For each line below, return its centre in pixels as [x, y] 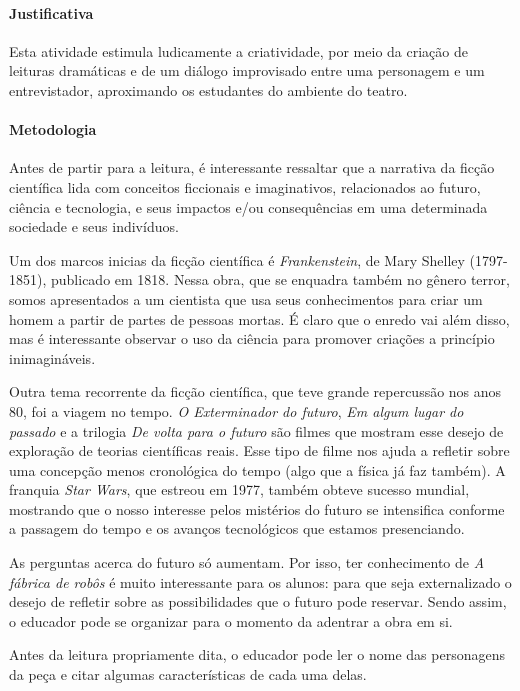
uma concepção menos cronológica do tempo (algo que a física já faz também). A [257, 469]
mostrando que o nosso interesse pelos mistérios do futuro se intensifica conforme [257, 508]
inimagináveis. [52, 357]
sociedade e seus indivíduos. [94, 226]
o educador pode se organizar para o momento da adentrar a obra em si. [231, 620]
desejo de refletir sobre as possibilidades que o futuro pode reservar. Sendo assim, [258, 601]
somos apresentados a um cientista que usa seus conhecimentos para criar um [246, 298]
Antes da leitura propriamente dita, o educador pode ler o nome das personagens [257, 654]
